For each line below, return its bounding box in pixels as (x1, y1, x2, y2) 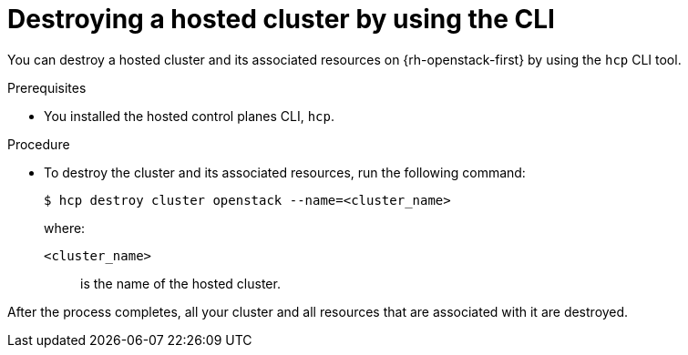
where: (44, 219, 86, 236)
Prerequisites (7, 79, 87, 96)
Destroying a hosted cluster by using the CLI (7, 4, 555, 35)
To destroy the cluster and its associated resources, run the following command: (44, 164, 526, 180)
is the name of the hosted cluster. (80, 275, 281, 291)
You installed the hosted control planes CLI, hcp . (44, 107, 334, 124)
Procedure (7, 136, 70, 152)
